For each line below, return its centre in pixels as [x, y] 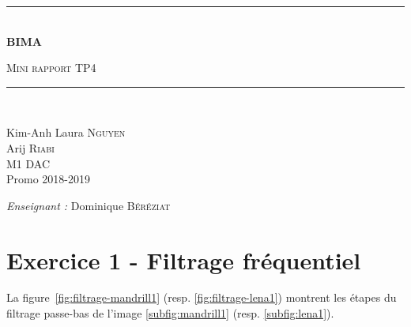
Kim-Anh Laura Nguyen [66, 132]
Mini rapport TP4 [51, 68]
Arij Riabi [30, 147]
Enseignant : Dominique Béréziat [89, 205]
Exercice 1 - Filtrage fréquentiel [184, 259]
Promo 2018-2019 [49, 179]
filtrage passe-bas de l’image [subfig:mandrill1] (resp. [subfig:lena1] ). [170, 313]
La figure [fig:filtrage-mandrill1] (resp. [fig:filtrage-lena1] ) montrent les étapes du [202, 297]
